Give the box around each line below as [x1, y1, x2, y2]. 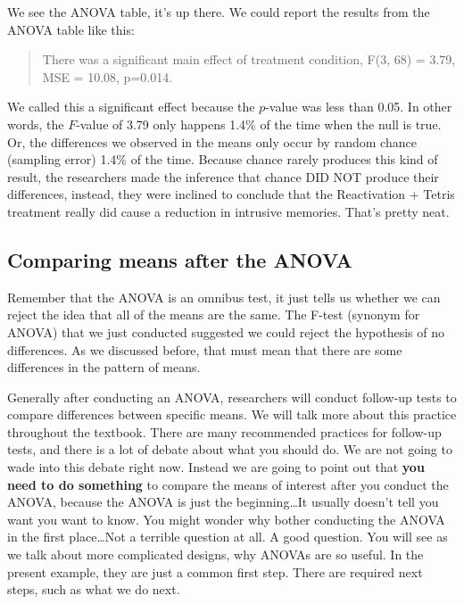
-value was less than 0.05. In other [265, 97, 452, 116]
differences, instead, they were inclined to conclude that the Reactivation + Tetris [7, 185, 455, 203]
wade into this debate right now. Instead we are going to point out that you [7, 458, 425, 476]
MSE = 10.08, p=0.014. [42, 67, 173, 86]
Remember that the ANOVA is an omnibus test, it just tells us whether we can [7, 287, 441, 306]
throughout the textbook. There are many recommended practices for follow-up [7, 422, 442, 441]
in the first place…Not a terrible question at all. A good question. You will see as [7, 527, 448, 546]
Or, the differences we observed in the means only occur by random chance [7, 132, 417, 151]
